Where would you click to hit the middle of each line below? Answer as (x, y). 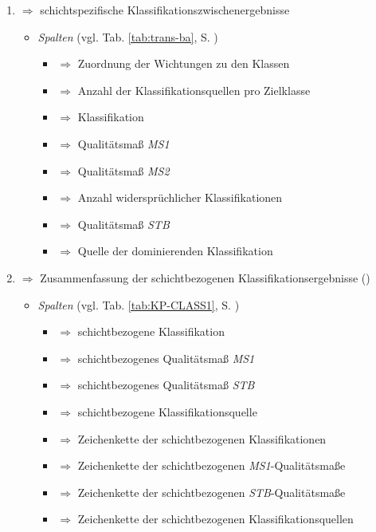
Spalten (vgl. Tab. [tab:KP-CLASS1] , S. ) (139, 304)
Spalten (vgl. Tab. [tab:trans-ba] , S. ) (128, 36)
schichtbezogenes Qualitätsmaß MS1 (166, 358)
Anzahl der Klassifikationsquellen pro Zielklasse (194, 90)
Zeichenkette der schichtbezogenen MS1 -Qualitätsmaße (211, 465)
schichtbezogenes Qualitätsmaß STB (166, 385)
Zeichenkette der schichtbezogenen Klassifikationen (202, 438)
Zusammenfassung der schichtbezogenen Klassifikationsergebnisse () (205, 277)
